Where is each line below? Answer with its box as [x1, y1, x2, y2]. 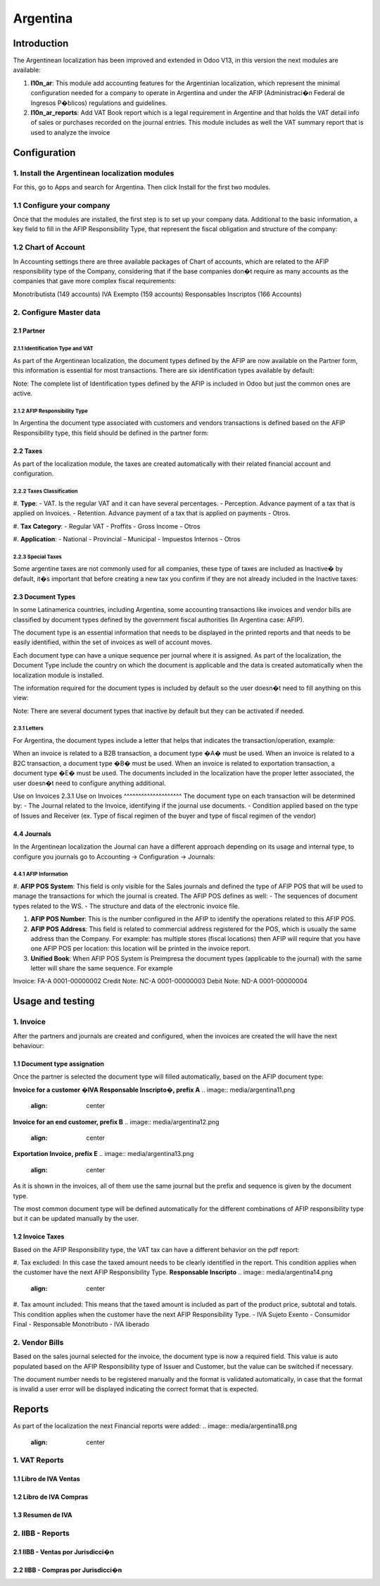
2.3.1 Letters [13, 725, 44, 732]
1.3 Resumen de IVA [13, 1511, 73, 1519]
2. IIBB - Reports [13, 1528, 70, 1538]
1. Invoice [13, 1017, 46, 1027]
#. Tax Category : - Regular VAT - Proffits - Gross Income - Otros [13, 522, 201, 530]
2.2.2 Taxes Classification [13, 488, 78, 495]
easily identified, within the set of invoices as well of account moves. [13, 638, 213, 646]
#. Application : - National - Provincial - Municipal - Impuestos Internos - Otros [13, 535, 241, 543]
